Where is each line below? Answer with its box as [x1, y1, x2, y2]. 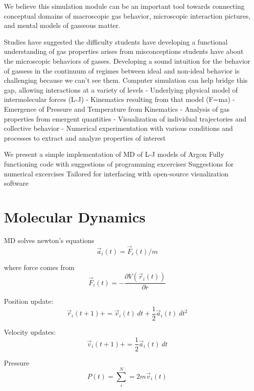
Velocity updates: [4, 326, 56, 337]
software [4, 178, 29, 188]
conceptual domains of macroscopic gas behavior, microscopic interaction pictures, [4, 10, 251, 21]
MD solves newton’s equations [4, 235, 94, 245]
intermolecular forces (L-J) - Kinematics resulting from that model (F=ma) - [4, 94, 235, 104]
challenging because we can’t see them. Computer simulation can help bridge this [4, 75, 248, 85]
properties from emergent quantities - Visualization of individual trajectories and [4, 113, 247, 123]
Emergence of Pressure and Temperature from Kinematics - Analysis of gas [4, 103, 230, 114]
